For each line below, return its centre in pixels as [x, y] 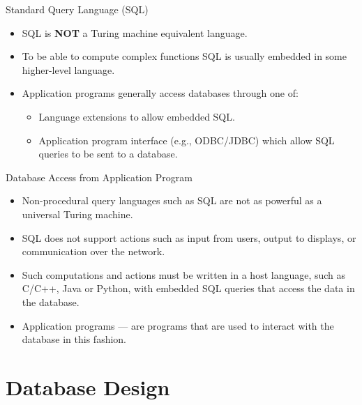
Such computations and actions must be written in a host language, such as [184, 274]
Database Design [88, 387]
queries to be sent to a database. [108, 154]
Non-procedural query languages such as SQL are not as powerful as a [172, 200]
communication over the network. [93, 251]
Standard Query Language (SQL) [77, 9]
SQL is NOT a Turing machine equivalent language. [135, 32]
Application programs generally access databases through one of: [160, 93]
